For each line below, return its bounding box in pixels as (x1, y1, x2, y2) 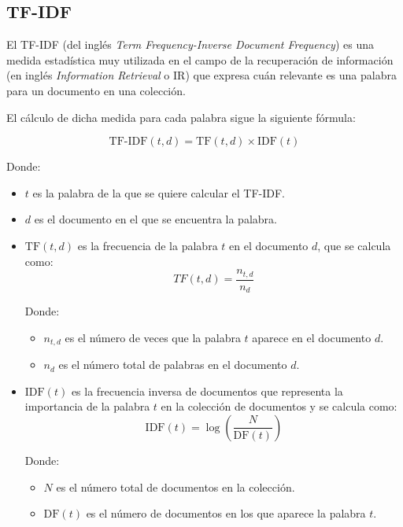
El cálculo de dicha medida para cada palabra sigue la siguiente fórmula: (6, 109, 356, 125)
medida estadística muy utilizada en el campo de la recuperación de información (6, 51, 394, 68)
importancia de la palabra (24, 398, 150, 415)
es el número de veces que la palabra (65, 329, 241, 345)
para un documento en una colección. (6, 82, 186, 98)
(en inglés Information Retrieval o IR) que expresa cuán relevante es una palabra (6, 67, 397, 83)
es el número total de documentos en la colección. (56, 478, 295, 495)
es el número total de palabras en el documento (58, 356, 287, 373)
